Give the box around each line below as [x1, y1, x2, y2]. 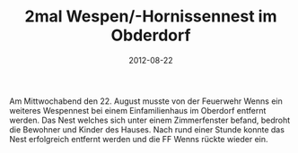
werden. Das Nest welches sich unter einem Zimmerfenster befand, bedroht [9, 115, 291, 125]
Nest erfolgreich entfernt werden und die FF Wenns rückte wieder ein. [9, 133, 268, 144]
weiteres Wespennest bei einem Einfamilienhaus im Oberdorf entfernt [9, 105, 267, 115]
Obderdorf [110, 25, 191, 46]
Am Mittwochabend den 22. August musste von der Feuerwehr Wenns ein [9, 96, 283, 106]
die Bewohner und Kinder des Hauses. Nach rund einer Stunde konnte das [9, 123, 285, 135]
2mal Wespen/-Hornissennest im [24, 6, 277, 27]
